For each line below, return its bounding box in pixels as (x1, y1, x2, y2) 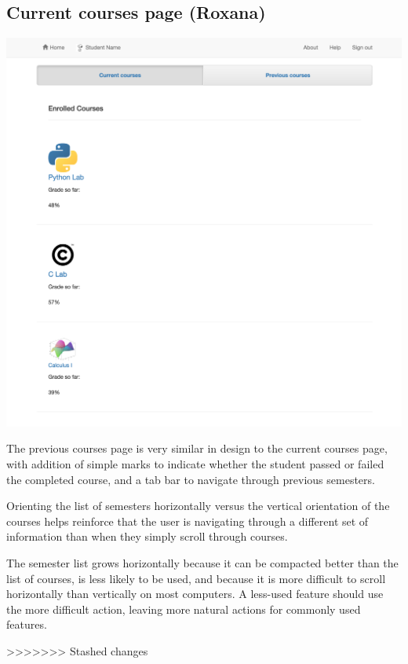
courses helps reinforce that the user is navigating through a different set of (6, 512, 369, 529)
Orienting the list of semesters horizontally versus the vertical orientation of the (6, 497, 390, 514)
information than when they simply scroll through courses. (6, 528, 288, 545)
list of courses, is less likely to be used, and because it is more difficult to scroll (6, 570, 386, 586)
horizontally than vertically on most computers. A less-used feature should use (6, 585, 384, 602)
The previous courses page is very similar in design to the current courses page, (6, 440, 388, 457)
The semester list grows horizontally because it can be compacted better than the (6, 555, 399, 570)
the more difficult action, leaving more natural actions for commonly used (6, 600, 361, 617)
